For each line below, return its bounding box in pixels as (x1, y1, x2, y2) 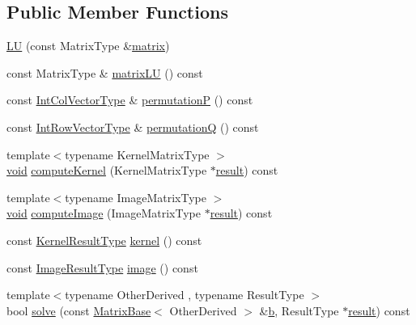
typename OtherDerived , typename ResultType (65, 286, 304, 303)
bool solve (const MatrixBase (6, 302, 151, 319)
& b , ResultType (259, 302, 339, 319)
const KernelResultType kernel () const (6, 231, 202, 248)
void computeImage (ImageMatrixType (6, 205, 202, 222)
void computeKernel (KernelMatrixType (6, 162, 207, 179)
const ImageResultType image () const (6, 259, 198, 276)
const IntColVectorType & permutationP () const (6, 91, 253, 108)
